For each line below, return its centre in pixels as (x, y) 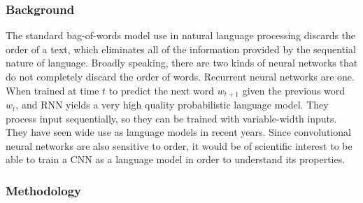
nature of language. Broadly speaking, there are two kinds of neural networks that (182, 63)
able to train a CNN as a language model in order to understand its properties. (176, 159)
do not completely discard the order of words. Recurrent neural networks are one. (180, 76)
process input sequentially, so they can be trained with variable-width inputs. (171, 118)
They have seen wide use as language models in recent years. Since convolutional (178, 132)
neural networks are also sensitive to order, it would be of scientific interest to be (179, 145)
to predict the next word (162, 90)
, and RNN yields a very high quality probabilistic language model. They (172, 105)
